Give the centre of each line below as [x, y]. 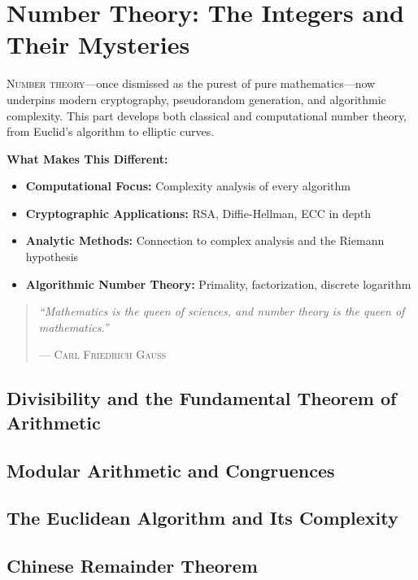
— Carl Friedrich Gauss [102, 354]
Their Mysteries [98, 44]
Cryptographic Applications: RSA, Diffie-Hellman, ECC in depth [198, 213]
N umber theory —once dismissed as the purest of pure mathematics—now [191, 83]
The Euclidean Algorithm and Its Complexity [202, 518]
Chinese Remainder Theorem [132, 566]
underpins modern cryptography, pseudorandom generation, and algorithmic [196, 99]
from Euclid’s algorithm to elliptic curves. [111, 131]
